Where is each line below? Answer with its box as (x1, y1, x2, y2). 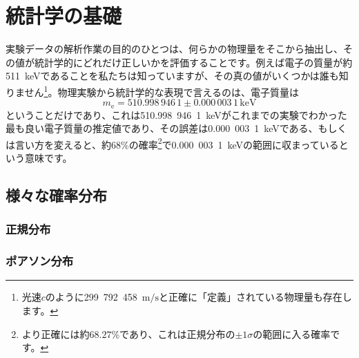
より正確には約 (21, 326, 90, 341)
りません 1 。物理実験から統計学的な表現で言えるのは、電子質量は (6, 82, 300, 99)
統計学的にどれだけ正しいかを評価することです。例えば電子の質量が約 (34, 55, 353, 69)
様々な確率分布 (6, 185, 107, 206)
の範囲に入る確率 (253, 326, 331, 341)
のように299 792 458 (45, 290, 137, 304)
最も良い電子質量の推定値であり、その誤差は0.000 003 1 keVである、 (6, 121, 318, 135)
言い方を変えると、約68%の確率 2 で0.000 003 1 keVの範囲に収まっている (14, 135, 339, 151)
